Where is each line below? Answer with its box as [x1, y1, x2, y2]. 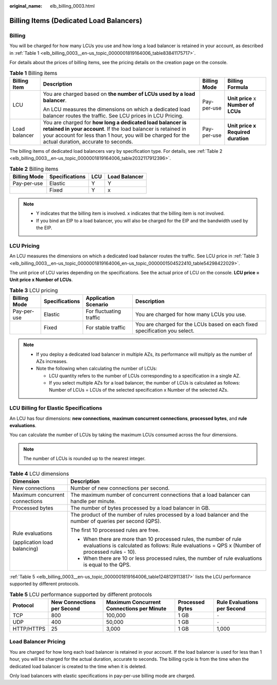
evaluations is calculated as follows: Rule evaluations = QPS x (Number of [83, 541, 262, 549]
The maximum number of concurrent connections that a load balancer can [70, 491, 251, 498]
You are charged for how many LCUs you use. [135, 311, 246, 318]
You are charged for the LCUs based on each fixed [135, 321, 258, 328]
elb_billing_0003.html [50, 3, 95, 9]
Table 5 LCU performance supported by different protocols [9, 591, 152, 598]
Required [227, 128, 250, 135]
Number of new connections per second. [70, 485, 170, 492]
